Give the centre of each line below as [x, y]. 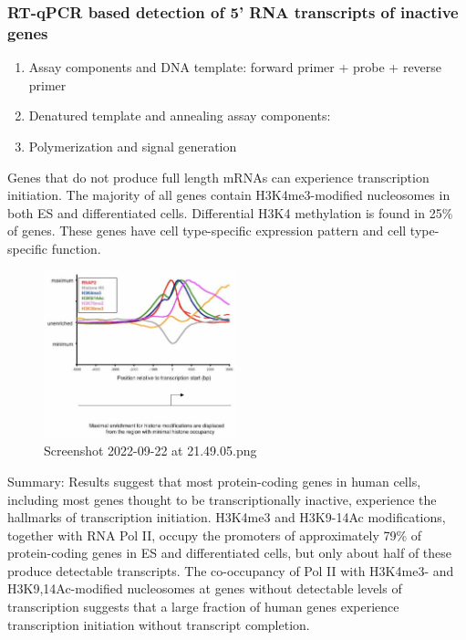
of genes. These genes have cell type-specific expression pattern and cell [207, 231]
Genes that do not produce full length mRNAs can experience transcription [218, 177]
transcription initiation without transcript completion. [159, 624]
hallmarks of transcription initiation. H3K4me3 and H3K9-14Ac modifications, [227, 517]
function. [76, 248]
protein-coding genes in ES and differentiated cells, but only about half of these [230, 553]
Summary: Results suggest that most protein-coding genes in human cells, [214, 481]
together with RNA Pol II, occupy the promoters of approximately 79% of [215, 535]
